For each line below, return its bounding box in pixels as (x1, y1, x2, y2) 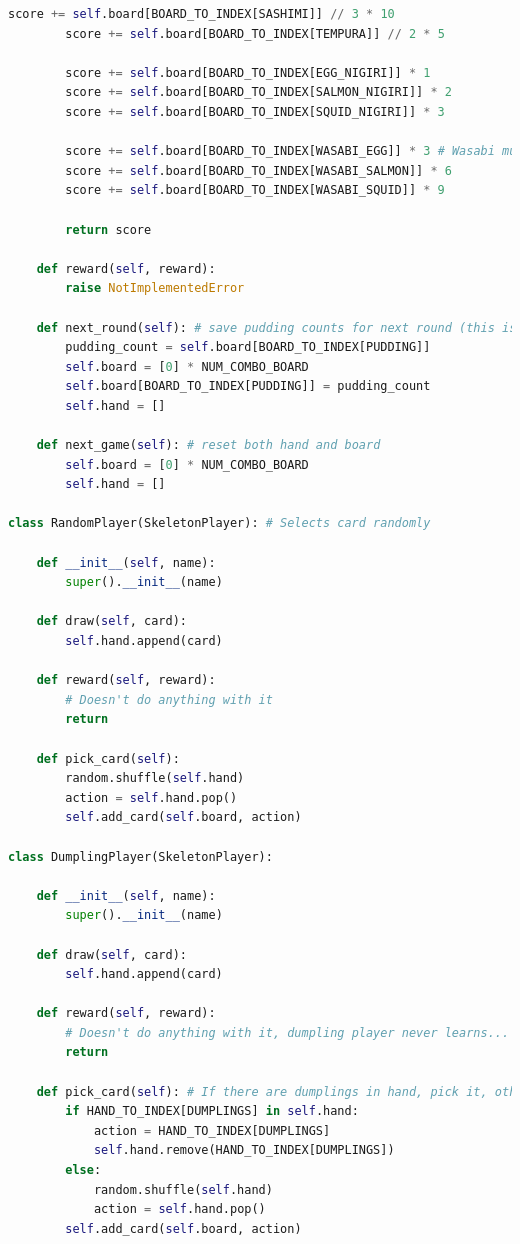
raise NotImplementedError (65, 281, 245, 296)
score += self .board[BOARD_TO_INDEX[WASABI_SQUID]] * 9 (65, 183, 445, 198)
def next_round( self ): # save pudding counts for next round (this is (36, 320, 517, 335)
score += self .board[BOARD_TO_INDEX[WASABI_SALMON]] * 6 (65, 163, 452, 178)
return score (65, 222, 152, 237)
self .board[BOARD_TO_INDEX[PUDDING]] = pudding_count (65, 379, 431, 394)
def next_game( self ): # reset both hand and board (36, 438, 381, 453)
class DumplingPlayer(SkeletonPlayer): (8, 849, 273, 864)
